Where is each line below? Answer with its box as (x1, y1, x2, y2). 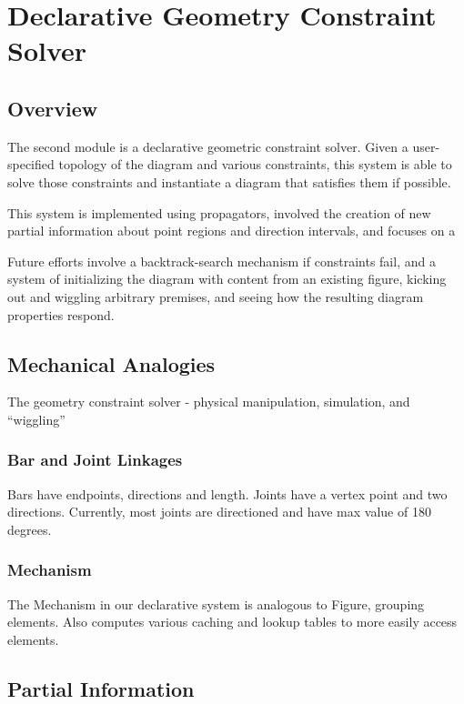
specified (7, 155, 55, 174)
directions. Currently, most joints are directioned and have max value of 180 (7, 502, 431, 521)
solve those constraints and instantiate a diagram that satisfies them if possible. (7, 172, 451, 191)
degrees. (7, 519, 52, 538)
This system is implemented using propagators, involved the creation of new (7, 203, 431, 222)
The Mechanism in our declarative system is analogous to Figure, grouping (7, 594, 425, 613)
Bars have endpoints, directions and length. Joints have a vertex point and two (7, 484, 448, 503)
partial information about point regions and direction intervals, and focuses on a (7, 221, 456, 240)
